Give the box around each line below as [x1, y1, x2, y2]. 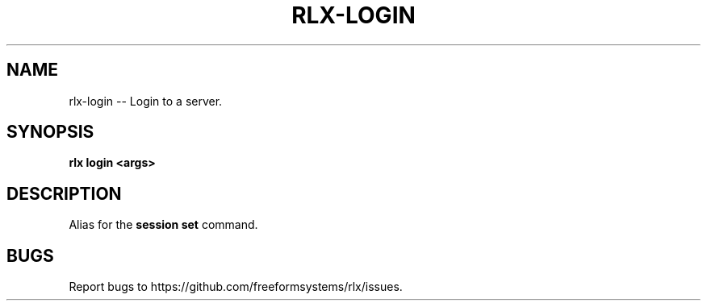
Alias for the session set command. [69, 218, 258, 232]
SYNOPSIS [6, 122, 94, 143]
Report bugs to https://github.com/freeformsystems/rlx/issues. [69, 280, 403, 294]
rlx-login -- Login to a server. [69, 93, 223, 108]
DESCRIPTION [6, 183, 122, 204]
